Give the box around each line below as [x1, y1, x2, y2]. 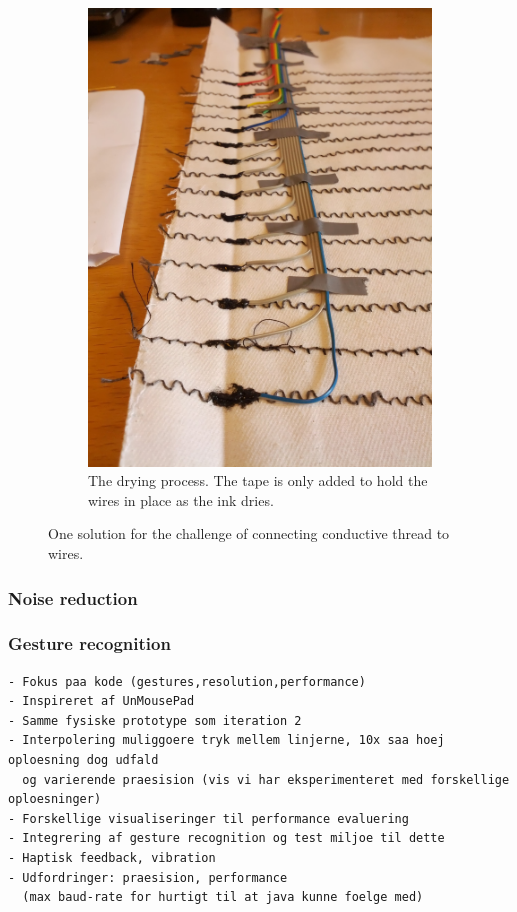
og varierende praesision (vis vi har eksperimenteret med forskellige [22, 772, 510, 787]
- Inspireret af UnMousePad [8, 694, 195, 709]
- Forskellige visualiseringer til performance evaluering [8, 811, 409, 826]
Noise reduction [8, 585, 138, 610]
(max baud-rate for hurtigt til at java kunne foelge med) [22, 890, 424, 905]
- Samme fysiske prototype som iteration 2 [8, 713, 302, 728]
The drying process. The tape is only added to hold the [88, 470, 428, 491]
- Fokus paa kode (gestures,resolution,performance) [8, 674, 366, 689]
